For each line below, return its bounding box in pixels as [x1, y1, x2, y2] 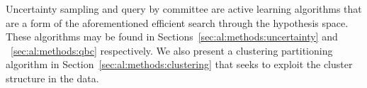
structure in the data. [6, 70, 99, 85]
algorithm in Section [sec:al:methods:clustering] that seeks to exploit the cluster [6, 57, 353, 72]
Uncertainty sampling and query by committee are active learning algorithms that [6, 1, 362, 16]
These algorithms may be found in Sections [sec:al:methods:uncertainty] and [6, 29, 338, 44]
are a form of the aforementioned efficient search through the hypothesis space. [6, 15, 349, 30]
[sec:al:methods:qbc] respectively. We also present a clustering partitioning [11, 43, 333, 57]
